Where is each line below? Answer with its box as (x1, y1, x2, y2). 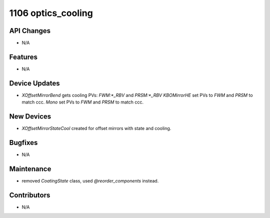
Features (9, 52, 37, 61)
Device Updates (9, 79, 60, 87)
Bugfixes (9, 138, 38, 147)
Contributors (9, 190, 50, 199)
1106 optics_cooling (9, 7, 93, 18)
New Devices (9, 112, 51, 121)
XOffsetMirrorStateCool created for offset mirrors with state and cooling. (21, 125, 171, 131)
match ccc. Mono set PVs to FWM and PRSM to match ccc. (21, 99, 143, 105)
